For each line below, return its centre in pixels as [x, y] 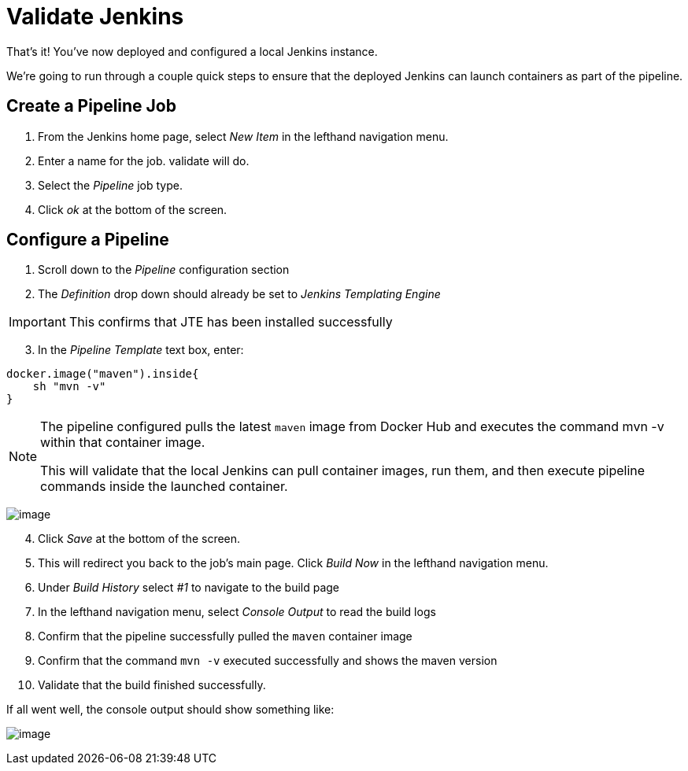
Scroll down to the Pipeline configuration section [164, 270]
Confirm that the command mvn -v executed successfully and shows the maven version [268, 661]
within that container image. [123, 443]
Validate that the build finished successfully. [152, 685]
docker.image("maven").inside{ [103, 374]
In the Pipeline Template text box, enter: [141, 350]
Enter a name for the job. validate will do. [144, 160]
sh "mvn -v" [69, 387]
